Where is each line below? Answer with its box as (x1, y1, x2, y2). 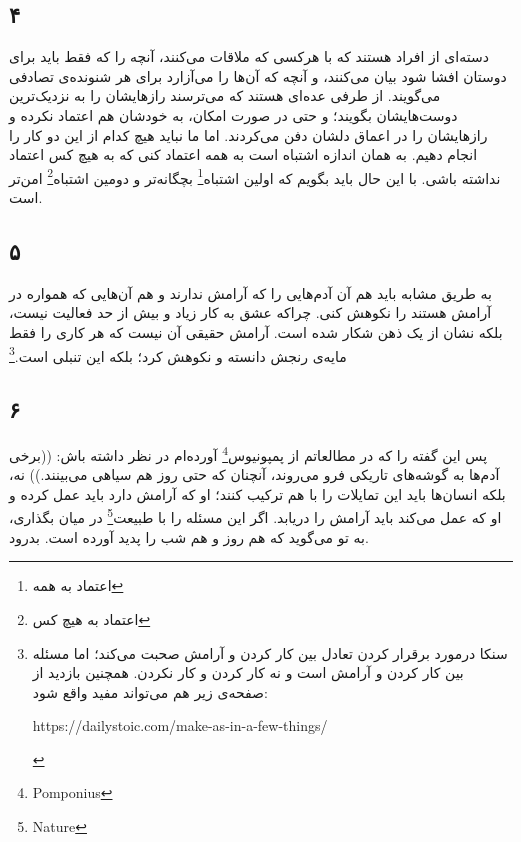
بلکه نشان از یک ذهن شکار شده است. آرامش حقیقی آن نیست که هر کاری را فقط (9, 322, 503, 342)
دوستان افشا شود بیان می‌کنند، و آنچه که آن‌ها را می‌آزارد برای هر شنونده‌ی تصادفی (9, 65, 507, 86)
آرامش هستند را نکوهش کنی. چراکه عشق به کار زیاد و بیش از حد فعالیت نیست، (9, 302, 492, 323)
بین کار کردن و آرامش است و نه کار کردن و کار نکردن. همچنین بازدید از (32, 662, 464, 683)
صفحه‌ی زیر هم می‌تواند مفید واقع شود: (32, 681, 268, 702)
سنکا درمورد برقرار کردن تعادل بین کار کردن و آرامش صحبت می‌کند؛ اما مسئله (32, 642, 508, 663)
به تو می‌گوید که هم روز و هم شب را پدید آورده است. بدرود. (9, 526, 369, 547)
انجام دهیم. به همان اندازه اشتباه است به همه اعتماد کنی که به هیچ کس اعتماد (9, 144, 478, 165)
